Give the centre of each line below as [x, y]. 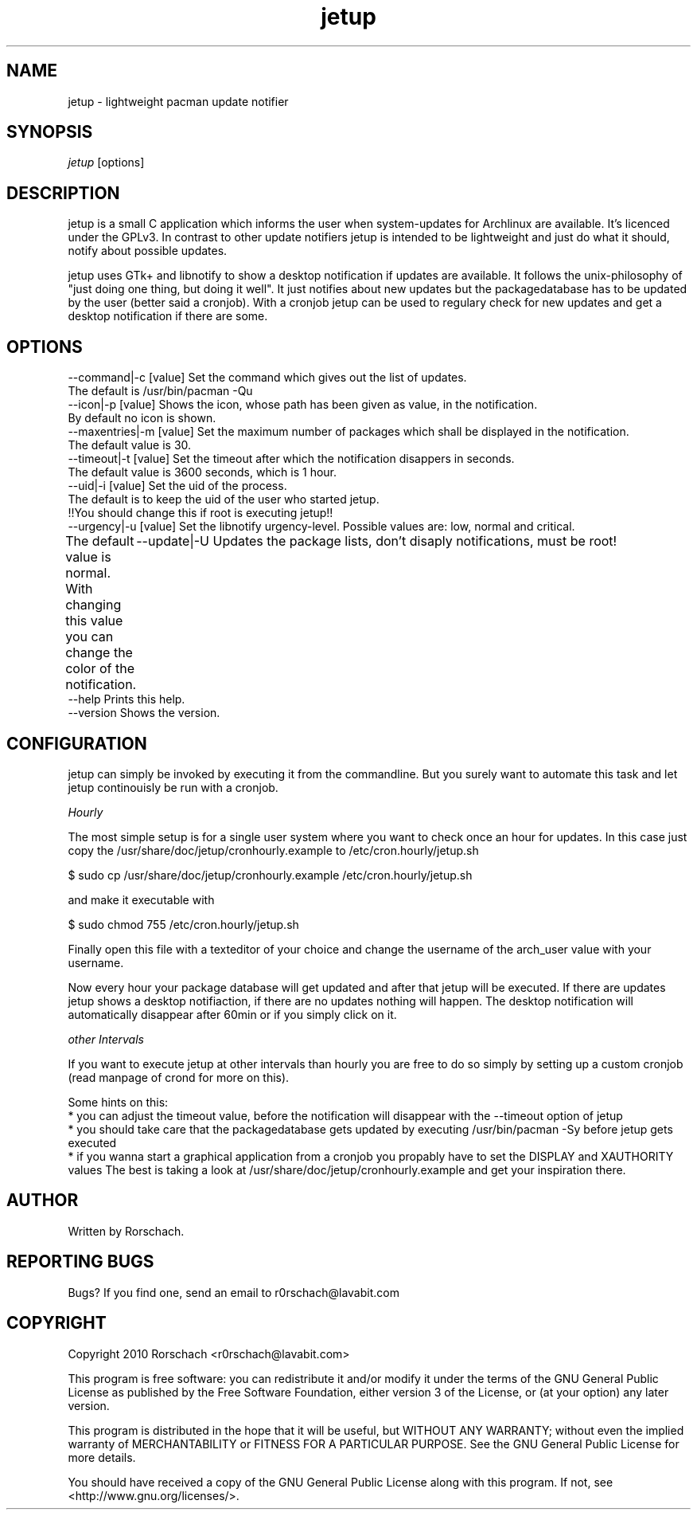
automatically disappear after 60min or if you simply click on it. [232, 1014]
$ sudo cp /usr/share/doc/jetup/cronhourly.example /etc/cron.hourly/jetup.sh [270, 875]
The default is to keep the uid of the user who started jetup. [224, 499]
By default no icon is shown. [142, 418]
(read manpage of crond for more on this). [179, 1077]
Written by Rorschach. [126, 1231]
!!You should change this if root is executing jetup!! [201, 513]
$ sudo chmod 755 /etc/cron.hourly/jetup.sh [183, 924]
